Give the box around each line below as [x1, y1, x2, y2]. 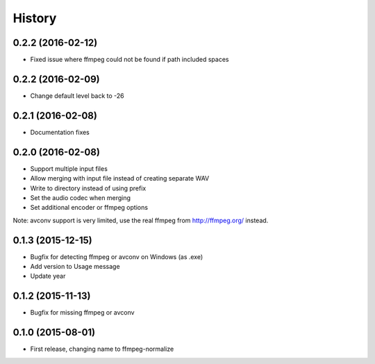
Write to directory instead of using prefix [30, 184, 147, 192]
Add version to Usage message [30, 263, 121, 271]
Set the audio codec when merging [30, 193, 131, 201]
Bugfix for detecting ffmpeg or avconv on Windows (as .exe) [30, 252, 203, 260]
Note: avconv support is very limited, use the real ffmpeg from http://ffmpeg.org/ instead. [12, 216, 269, 224]
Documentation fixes [30, 128, 90, 136]
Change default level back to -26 [30, 91, 124, 100]
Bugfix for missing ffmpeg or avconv [30, 308, 135, 317]
